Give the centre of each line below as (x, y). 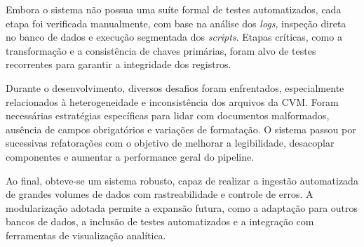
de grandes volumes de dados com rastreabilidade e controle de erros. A (160, 194)
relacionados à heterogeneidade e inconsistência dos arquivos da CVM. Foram (172, 101)
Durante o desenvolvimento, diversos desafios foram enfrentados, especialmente (175, 87)
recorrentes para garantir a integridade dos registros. (119, 64)
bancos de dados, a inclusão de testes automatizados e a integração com (160, 221)
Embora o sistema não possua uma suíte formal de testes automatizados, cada (174, 9)
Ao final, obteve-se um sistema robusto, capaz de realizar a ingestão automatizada (182, 180)
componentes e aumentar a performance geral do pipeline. (130, 156)
